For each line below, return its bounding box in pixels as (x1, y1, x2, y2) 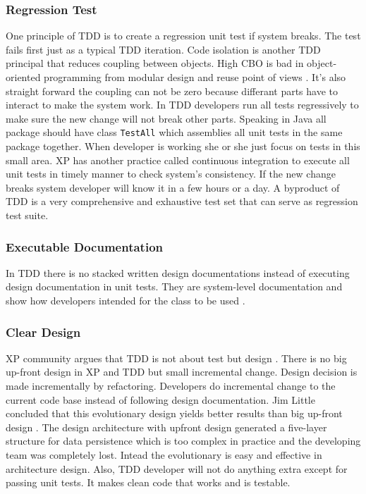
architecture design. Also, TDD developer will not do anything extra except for (6, 461, 348, 476)
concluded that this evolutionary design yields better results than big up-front (6, 406, 343, 421)
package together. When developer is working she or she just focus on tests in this (6, 139, 360, 154)
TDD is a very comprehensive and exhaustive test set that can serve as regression (6, 194, 358, 209)
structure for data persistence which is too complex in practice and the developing (6, 433, 361, 448)
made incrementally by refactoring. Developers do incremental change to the (6, 378, 336, 393)
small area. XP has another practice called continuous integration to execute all (6, 152, 350, 167)
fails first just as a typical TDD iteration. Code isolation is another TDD (6, 42, 321, 56)
